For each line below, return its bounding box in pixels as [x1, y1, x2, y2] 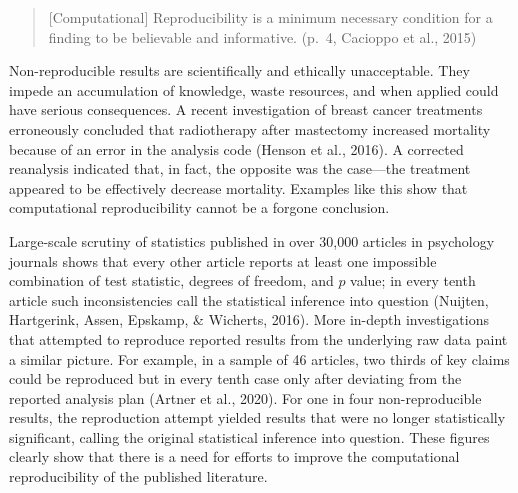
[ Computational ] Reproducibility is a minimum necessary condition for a [48, 7, 493, 27]
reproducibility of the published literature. [9, 466, 268, 487]
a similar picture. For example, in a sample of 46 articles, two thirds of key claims [9, 348, 510, 369]
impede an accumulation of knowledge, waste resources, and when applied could [9, 79, 499, 100]
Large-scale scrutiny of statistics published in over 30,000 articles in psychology [9, 230, 495, 251]
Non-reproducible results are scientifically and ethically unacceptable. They [9, 60, 470, 81]
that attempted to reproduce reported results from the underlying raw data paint [9, 328, 508, 349]
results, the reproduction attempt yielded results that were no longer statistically [9, 407, 506, 428]
